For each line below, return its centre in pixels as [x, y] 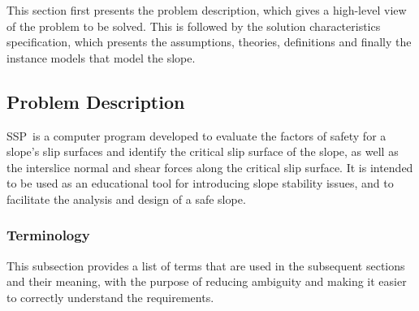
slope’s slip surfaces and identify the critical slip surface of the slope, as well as [203, 151]
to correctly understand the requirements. [110, 297]
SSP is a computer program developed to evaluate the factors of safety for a [197, 135]
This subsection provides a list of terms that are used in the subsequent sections [206, 265]
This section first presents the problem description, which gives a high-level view [207, 10]
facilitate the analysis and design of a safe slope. [126, 199]
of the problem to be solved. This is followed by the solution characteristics [194, 26]
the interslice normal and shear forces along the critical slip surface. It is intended [210, 167]
